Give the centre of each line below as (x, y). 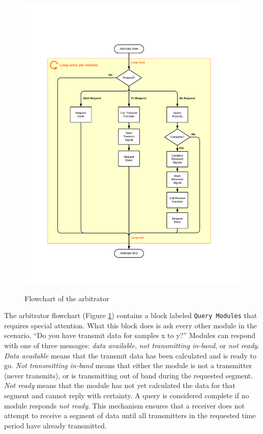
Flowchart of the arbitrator (67, 298)
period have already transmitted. (55, 425)
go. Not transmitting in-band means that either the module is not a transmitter (128, 365)
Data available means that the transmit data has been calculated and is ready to (130, 355)
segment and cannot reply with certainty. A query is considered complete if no (127, 395)
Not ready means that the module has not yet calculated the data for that (120, 385)
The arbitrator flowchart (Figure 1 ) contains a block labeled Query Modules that (131, 315)
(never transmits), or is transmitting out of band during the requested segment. (129, 375)
